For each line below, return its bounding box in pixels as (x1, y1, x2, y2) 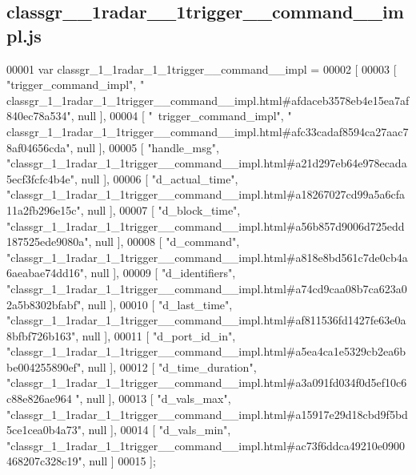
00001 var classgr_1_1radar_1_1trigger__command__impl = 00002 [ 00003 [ (6, 60, 397, 77)
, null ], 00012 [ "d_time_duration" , (81, 358, 257, 375)
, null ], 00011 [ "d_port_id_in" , (75, 327, 236, 344)
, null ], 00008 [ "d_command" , (88, 233, 240, 250)
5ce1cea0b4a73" (6, 421, 82, 438)
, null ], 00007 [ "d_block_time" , (80, 201, 241, 218)
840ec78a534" (6, 107, 71, 124)
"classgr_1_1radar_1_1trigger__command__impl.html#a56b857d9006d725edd (6, 217, 405, 234)
